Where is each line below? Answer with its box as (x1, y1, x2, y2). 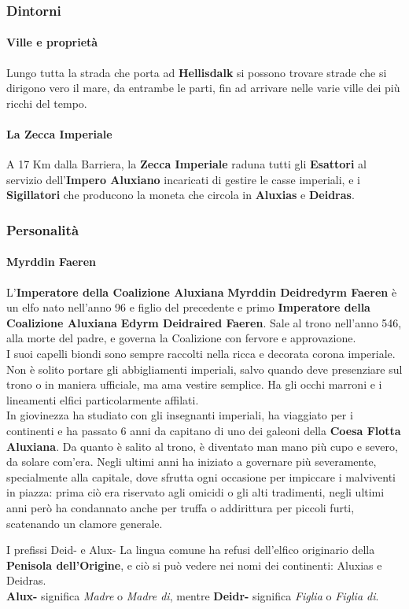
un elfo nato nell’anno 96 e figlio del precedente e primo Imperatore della (6, 299, 370, 316)
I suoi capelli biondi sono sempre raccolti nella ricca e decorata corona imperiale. (6, 345, 396, 362)
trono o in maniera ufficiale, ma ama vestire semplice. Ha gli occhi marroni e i (6, 376, 382, 393)
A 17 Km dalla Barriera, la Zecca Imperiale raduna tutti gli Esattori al (6, 156, 367, 172)
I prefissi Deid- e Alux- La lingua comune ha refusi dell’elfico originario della (6, 541, 375, 558)
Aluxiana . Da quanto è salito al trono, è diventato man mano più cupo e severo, (6, 437, 398, 454)
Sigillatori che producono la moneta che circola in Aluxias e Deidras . (6, 186, 355, 203)
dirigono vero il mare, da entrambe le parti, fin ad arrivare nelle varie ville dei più (6, 79, 400, 96)
